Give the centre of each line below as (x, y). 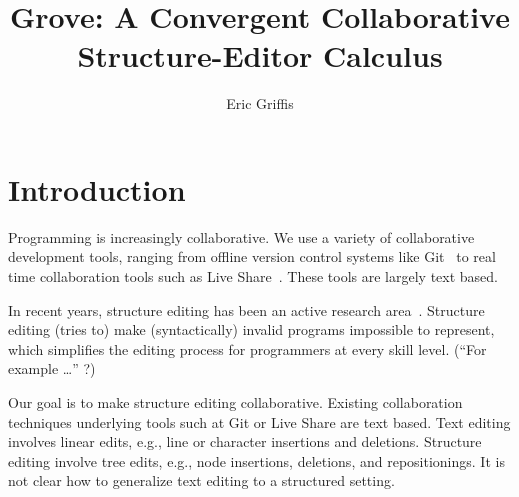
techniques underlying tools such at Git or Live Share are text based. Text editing (259, 421)
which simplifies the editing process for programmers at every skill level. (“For (247, 348)
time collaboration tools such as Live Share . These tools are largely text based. (253, 276)
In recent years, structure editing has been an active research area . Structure (246, 309)
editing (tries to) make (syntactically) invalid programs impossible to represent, (251, 329)
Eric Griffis (260, 103)
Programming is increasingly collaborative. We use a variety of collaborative (241, 236)
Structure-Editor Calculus (260, 55)
